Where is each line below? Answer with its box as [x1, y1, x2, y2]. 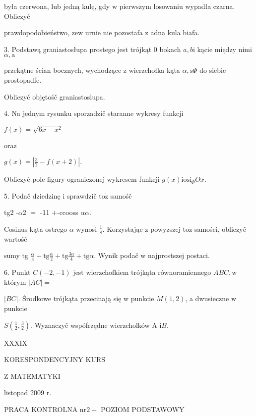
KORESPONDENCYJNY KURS [4, 354, 106, 364]
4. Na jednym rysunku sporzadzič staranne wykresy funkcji [4, 108, 184, 118]
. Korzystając [102, 223, 143, 234]
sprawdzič [66, 190, 97, 201]
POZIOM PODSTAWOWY [100, 404, 185, 414]
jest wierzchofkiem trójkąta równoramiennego [73, 267, 211, 277]
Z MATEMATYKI [4, 370, 61, 381]
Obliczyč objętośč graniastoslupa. [4, 91, 105, 102]
